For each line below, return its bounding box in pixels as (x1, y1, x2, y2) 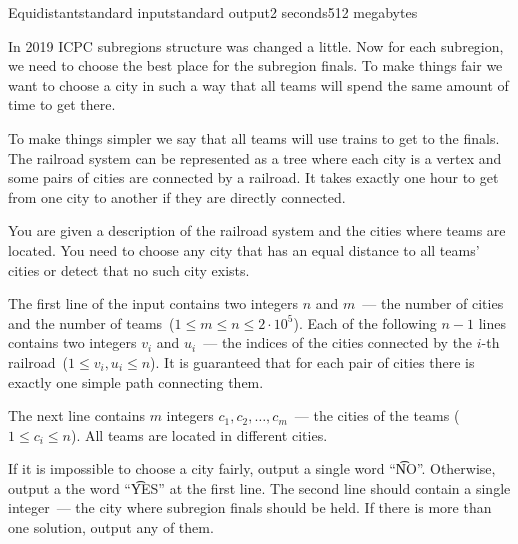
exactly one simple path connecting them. (8, 371, 264, 392)
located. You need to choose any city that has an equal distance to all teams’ (8, 239, 480, 260)
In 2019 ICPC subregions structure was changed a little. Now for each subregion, (8, 35, 504, 56)
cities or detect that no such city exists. (8, 259, 250, 280)
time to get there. (8, 94, 116, 115)
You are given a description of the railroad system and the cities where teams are (8, 220, 506, 241)
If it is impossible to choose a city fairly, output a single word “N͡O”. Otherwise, (8, 458, 496, 479)
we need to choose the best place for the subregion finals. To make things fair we (8, 55, 503, 76)
